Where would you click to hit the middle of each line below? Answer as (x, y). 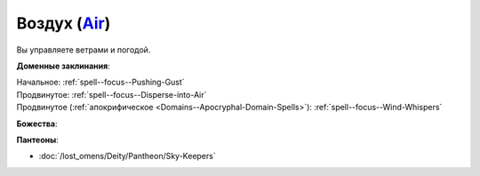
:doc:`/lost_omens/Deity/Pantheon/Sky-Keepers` (128, 156)
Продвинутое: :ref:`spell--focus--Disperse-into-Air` (112, 94)
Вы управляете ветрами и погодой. (84, 50)
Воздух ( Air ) (64, 23)
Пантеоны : (38, 140)
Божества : (37, 124)
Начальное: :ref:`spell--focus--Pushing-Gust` (101, 82)
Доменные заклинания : (63, 66)
